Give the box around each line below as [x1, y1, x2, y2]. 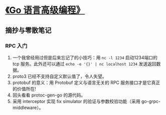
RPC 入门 [5, 42, 28, 49]
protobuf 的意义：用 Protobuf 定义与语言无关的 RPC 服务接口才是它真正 [12, 79, 160, 85]
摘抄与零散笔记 [5, 26, 52, 34]
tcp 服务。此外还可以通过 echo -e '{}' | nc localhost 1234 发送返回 [12, 60, 156, 66]
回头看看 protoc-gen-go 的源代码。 [12, 92, 86, 98]
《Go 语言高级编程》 [5, 4, 85, 16]
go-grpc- [141, 98, 160, 104]
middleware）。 [12, 104, 44, 110]
